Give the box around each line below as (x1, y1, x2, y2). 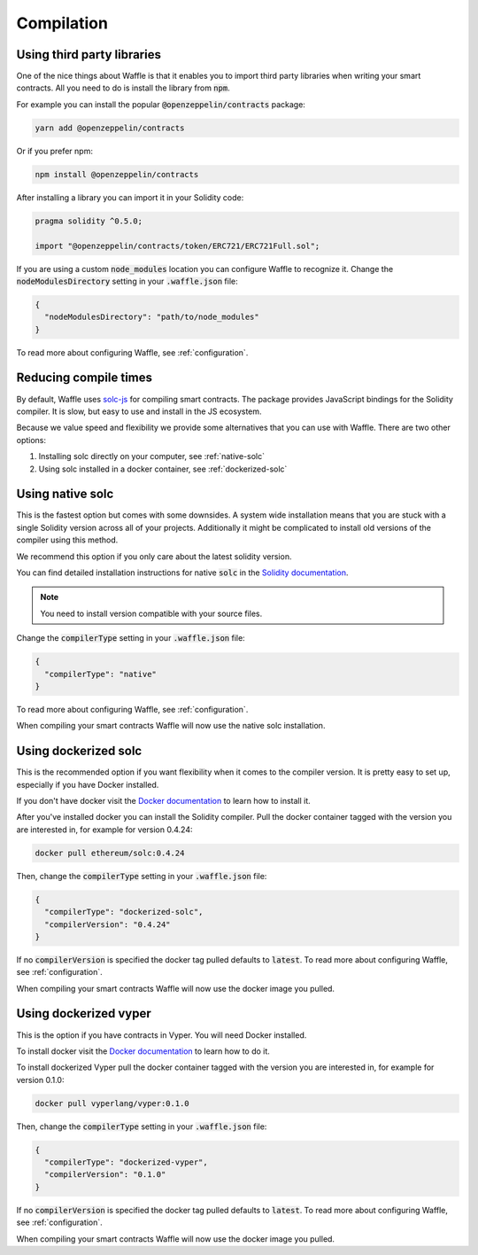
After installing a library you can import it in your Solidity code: (16, 191, 244, 203)
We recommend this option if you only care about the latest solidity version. (16, 550, 292, 562)
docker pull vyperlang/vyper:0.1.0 (35, 1098, 189, 1108)
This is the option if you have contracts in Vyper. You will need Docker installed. (16, 1029, 307, 1041)
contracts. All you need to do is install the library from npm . (16, 82, 230, 93)
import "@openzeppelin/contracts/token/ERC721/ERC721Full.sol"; (35, 240, 320, 251)
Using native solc (16, 487, 114, 502)
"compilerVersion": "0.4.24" (44, 919, 172, 930)
